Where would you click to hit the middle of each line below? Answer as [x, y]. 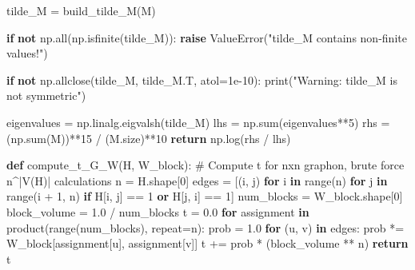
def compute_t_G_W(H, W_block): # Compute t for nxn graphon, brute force [206, 165]
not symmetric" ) [46, 95]
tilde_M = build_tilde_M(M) [81, 10]
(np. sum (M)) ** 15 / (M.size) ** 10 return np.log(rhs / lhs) [149, 138]
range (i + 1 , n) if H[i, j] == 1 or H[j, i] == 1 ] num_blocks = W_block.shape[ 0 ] [205, 196]
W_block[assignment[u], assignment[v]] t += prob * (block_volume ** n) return [207, 243]
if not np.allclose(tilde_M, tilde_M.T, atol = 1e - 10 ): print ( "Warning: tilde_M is [202, 79]
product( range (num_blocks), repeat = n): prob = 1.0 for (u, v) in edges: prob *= [206, 227]
